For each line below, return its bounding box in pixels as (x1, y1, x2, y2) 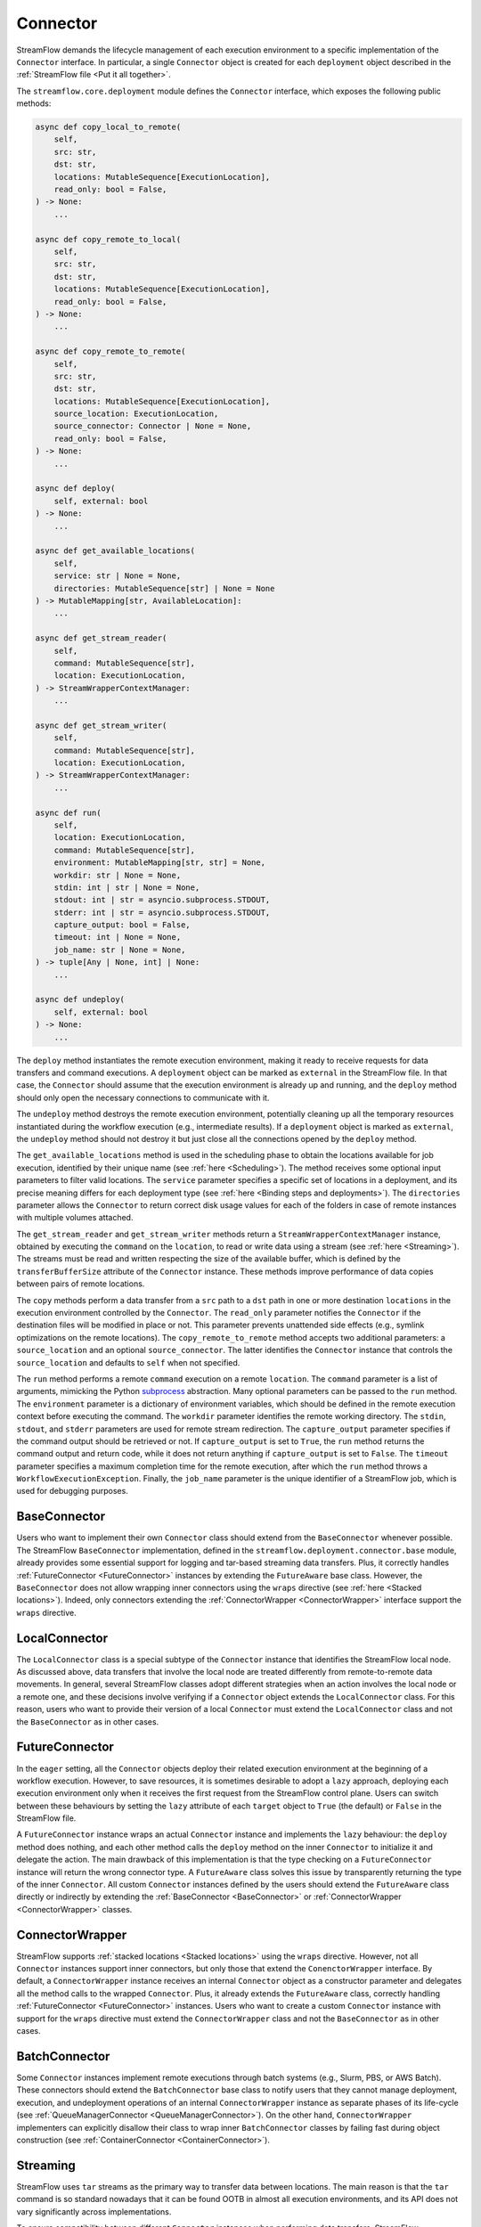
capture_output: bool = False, (53, 920, 191, 930)
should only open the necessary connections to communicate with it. (16, 1092, 270, 1103)
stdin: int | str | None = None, (53, 882, 200, 893)
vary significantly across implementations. (16, 2206, 172, 2217)
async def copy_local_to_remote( (35, 122, 182, 133)
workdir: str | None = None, (53, 869, 182, 880)
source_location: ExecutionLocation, (53, 409, 219, 419)
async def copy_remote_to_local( (35, 234, 182, 244)
